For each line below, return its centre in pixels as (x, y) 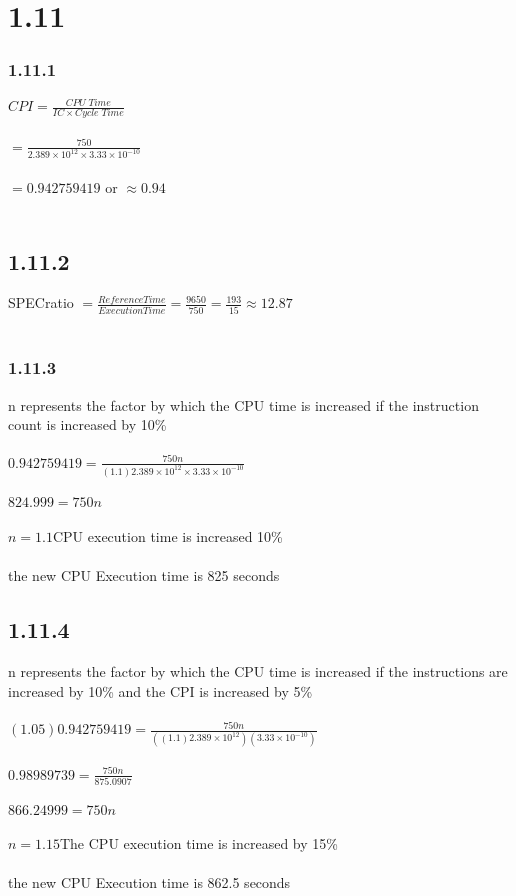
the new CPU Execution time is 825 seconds (144, 575)
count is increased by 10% (87, 424)
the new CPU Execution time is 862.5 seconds (149, 882)
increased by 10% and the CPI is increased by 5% (160, 690)
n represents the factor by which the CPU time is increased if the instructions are (258, 670)
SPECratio (41, 302)
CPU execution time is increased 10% (167, 535)
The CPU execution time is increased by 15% (198, 843)
